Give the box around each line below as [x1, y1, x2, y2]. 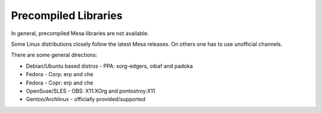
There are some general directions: [11, 51, 98, 59]
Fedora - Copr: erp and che [26, 79, 94, 86]
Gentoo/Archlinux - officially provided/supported [26, 96, 145, 103]
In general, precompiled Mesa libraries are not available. [11, 30, 149, 37]
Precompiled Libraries [11, 9, 123, 22]
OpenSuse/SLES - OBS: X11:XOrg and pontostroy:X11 [26, 87, 155, 95]
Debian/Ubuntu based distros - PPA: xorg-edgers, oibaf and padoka [26, 62, 193, 70]
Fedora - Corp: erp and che [26, 71, 94, 78]
